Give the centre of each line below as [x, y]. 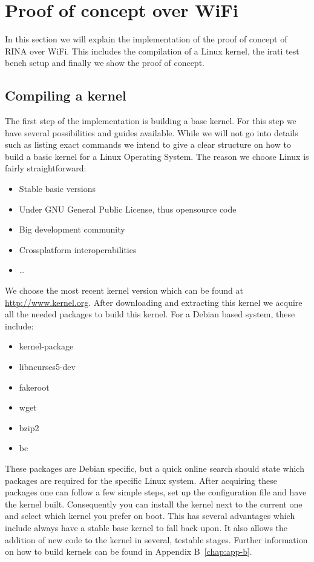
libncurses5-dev [47, 367]
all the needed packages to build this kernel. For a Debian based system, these [150, 314]
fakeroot [34, 387]
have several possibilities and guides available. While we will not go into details [152, 132]
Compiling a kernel [66, 95]
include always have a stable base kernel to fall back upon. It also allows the [146, 527]
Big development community [72, 229]
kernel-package [46, 346]
